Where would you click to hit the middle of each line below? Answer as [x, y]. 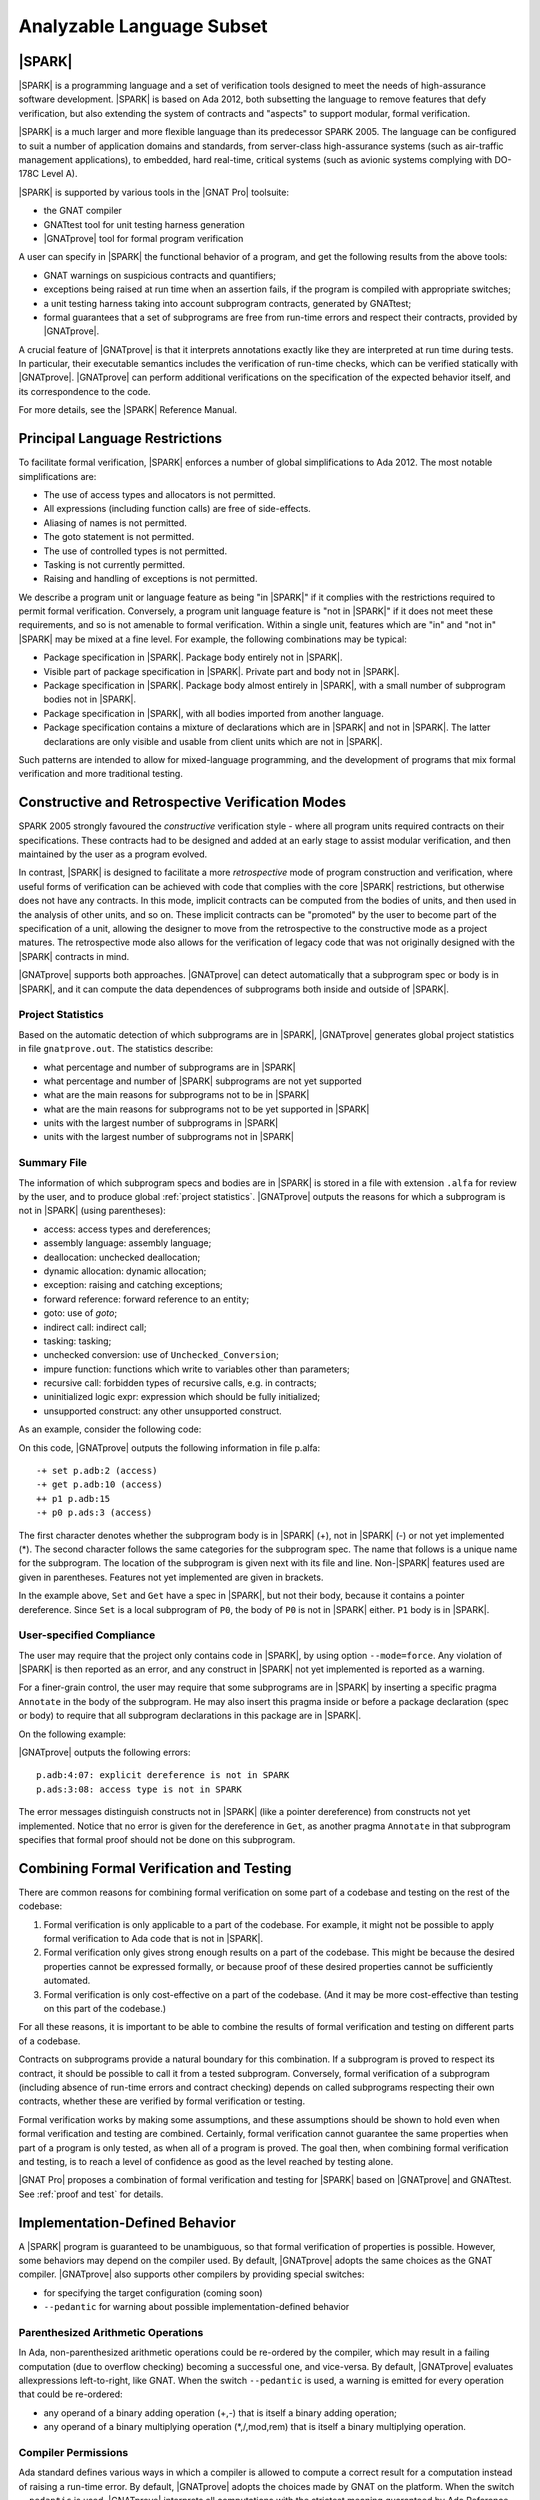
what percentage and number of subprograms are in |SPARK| [169, 1067]
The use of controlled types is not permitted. [135, 551]
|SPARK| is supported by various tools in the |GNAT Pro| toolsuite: [154, 192]
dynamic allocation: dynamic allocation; [125, 1271]
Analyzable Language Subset [143, 26]
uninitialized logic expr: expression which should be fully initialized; [181, 1397]
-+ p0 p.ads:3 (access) [94, 1513]
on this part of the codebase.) [105, 2008]
